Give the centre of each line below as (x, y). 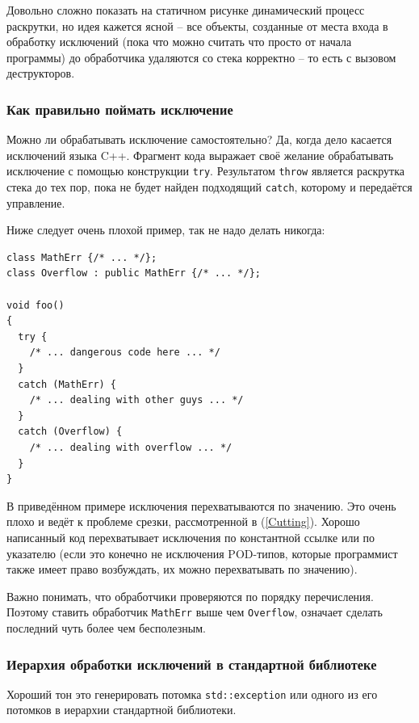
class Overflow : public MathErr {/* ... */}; (134, 273)
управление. (36, 202)
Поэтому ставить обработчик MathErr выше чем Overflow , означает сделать (195, 612)
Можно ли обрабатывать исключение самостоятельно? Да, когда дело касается (199, 139)
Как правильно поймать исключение (120, 109)
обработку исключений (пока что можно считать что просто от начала (179, 42)
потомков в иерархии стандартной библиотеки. (122, 710)
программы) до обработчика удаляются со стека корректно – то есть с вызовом (201, 57)
